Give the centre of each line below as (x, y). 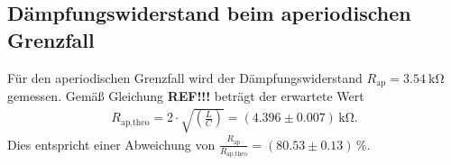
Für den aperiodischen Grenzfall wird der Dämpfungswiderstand (185, 77)
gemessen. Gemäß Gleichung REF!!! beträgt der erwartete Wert (186, 96)
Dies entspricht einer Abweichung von (111, 144)
